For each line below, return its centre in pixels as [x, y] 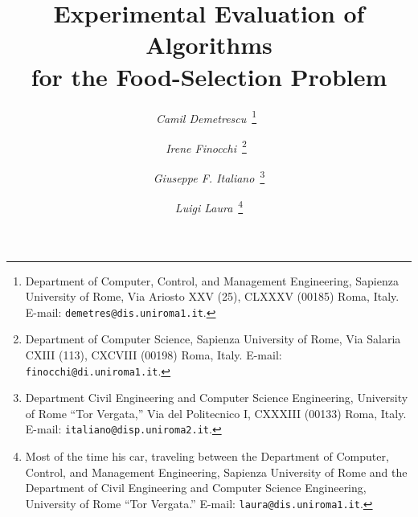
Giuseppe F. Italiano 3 [209, 176]
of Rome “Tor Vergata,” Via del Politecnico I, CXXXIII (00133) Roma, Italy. [216, 413]
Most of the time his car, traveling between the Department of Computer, [207, 456]
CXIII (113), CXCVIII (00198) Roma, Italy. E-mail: [154, 354]
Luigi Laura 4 [209, 206]
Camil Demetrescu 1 [206, 117]
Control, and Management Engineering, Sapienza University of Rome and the [216, 472]
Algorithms [209, 45]
